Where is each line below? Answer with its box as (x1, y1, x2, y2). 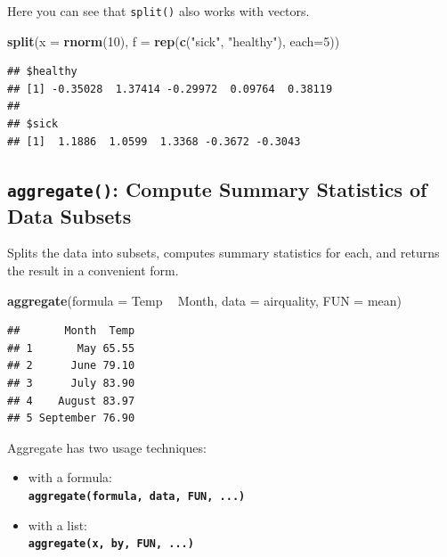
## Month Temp (7, 324, 135, 338)
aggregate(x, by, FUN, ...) (28, 537, 194, 551)
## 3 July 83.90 (7, 376, 135, 389)
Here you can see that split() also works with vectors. (7, 2, 310, 20)
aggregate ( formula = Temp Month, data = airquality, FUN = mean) (7, 291, 402, 309)
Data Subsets (7, 201, 132, 229)
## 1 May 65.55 (7, 341, 135, 355)
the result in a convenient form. (7, 260, 179, 279)
